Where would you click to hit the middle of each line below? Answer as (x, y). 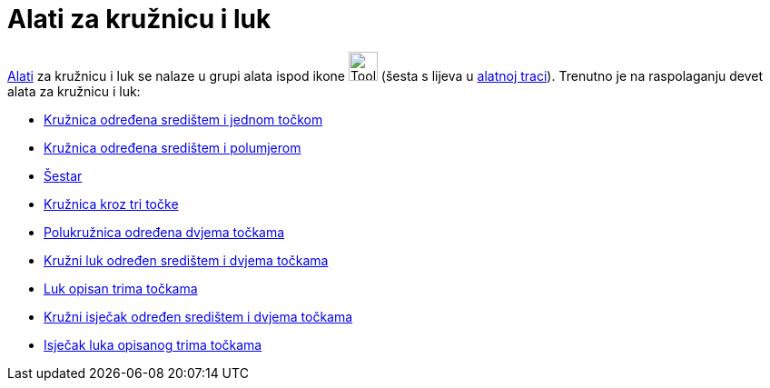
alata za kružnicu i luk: (74, 91)
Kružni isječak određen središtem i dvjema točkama (198, 316)
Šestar (63, 175)
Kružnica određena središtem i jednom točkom (183, 119)
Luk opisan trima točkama (121, 288)
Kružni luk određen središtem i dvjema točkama (186, 260)
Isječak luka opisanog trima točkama (153, 344)
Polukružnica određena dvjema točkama (164, 232)
